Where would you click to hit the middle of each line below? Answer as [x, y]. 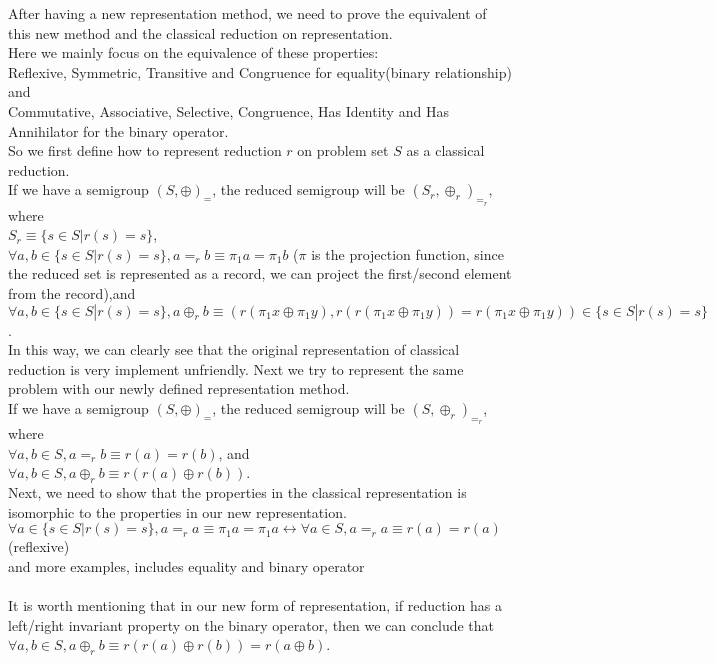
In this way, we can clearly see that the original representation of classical [234, 349]
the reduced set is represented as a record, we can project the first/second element [260, 273]
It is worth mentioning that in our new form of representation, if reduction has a [255, 605]
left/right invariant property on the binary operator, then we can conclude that [251, 624]
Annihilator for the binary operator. [118, 130]
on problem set [343, 150]
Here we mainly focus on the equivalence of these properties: [193, 52]
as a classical [445, 150]
